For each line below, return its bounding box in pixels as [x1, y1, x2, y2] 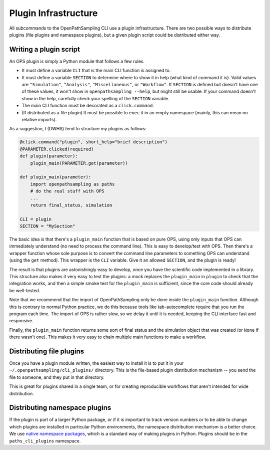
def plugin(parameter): [19, 153, 78, 159]
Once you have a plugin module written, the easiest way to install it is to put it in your [9, 360, 184, 366]
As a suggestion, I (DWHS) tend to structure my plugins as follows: [9, 126, 147, 132]
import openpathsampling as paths [30, 181, 115, 187]
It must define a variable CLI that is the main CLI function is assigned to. [21, 68, 171, 74]
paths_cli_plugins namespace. [9, 437, 81, 443]
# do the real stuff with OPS [30, 188, 104, 194]
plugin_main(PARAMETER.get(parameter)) [30, 160, 128, 166]
